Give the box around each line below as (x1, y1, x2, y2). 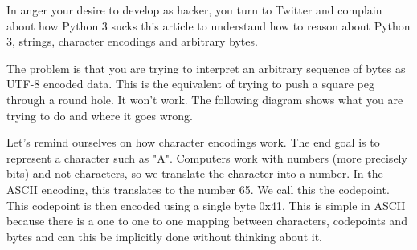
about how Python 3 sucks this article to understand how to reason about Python (6, 17, 411, 34)
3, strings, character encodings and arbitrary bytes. (6, 33, 258, 50)
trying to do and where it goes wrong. (6, 107, 193, 123)
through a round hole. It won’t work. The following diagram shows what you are (6, 91, 403, 107)
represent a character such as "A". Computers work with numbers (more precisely (6, 149, 407, 166)
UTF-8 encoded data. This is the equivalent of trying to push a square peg (6, 75, 374, 92)
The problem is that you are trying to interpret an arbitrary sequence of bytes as (6, 59, 406, 76)
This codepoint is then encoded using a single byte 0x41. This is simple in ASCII (6, 196, 406, 213)
